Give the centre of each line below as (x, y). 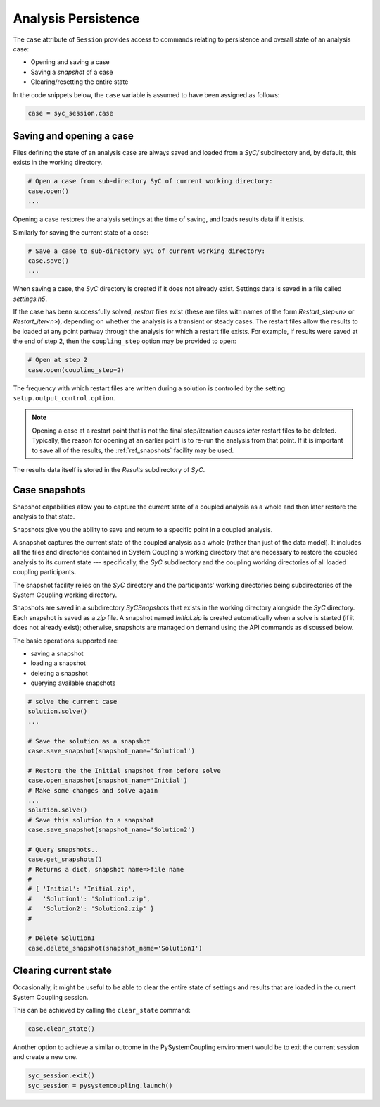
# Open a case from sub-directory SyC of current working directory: (150, 181)
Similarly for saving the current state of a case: (81, 232)
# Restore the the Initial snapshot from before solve (124, 771)
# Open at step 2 (58, 360)
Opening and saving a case (70, 62)
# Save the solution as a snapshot (89, 741)
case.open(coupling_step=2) (76, 370)
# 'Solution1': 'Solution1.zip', (89, 899)
